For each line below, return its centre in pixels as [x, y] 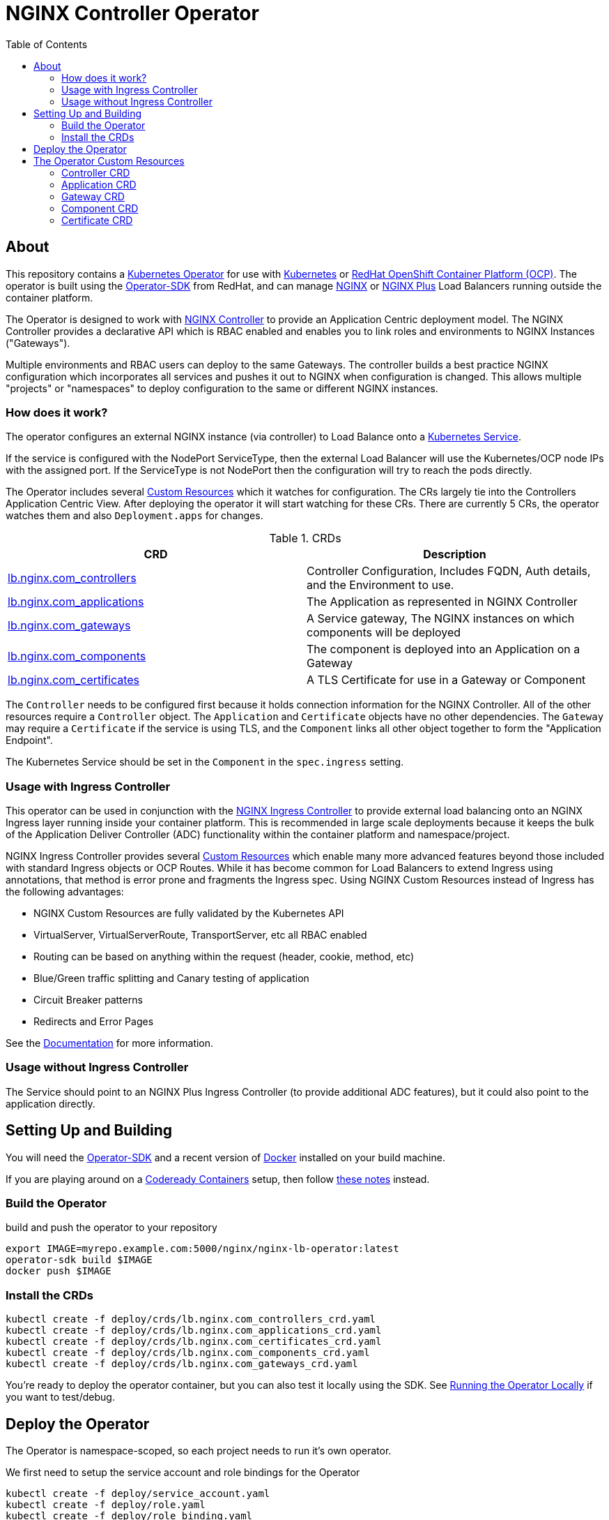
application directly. [51, 1103]
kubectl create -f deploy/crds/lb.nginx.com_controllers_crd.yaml [191, 1319]
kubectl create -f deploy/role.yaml [106, 1505]
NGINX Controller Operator [132, 13]
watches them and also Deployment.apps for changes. [134, 516]
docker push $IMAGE [59, 1271]
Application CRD [99, 184]
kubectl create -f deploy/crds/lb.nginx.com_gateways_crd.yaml [182, 1364]
